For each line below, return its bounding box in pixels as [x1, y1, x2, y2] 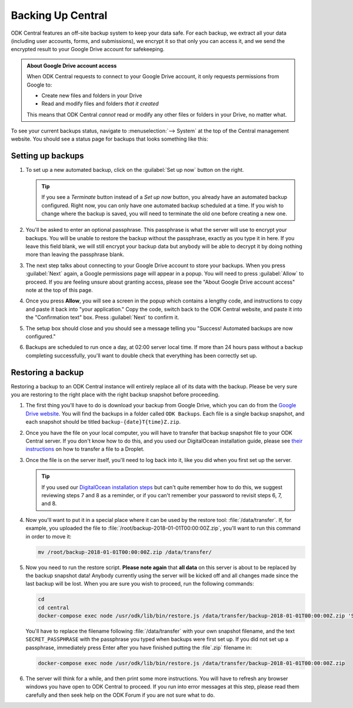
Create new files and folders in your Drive [41, 92, 142, 99]
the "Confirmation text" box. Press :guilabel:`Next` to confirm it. [25, 314, 179, 321]
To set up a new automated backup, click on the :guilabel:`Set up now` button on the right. [25, 167, 244, 174]
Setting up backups [11, 151, 84, 161]
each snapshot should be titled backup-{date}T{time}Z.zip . [25, 418, 181, 426]
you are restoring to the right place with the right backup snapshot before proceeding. [11, 391, 220, 398]
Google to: [26, 81, 52, 88]
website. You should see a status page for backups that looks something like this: [11, 135, 208, 142]
